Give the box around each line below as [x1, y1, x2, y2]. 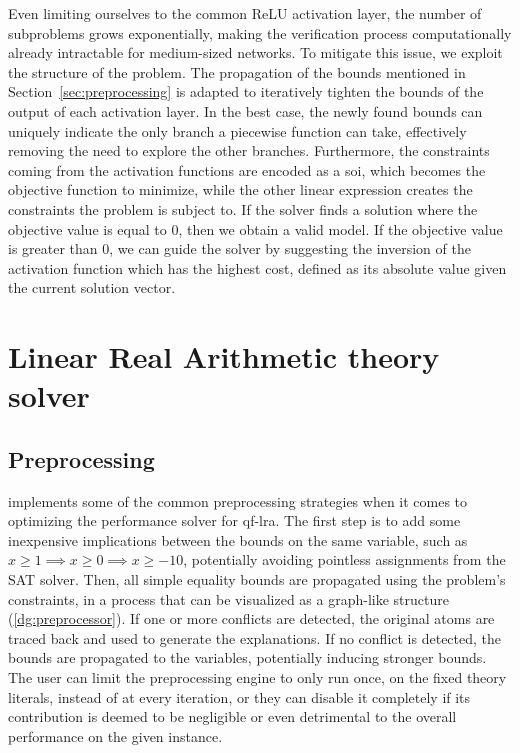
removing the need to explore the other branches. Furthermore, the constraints [8, 140, 490, 161]
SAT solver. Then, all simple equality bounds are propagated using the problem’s [8, 569, 506, 590]
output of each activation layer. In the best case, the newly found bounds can [8, 100, 483, 121]
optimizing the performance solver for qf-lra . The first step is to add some [8, 510, 461, 531]
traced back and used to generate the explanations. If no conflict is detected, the [8, 627, 502, 648]
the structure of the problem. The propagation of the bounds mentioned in [8, 61, 466, 82]
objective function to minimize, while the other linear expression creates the [8, 179, 473, 200]
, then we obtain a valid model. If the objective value [178, 218, 503, 239]
